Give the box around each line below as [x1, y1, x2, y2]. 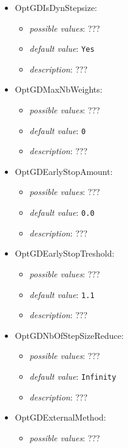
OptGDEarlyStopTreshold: [15, 247, 115, 260]
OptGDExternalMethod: [15, 411, 106, 424]
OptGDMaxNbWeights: [15, 83, 103, 96]
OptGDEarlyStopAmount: [15, 165, 113, 177]
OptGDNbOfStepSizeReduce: [15, 329, 124, 341]
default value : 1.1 [29, 288, 95, 300]
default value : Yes [29, 42, 95, 55]
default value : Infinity [29, 369, 116, 382]
